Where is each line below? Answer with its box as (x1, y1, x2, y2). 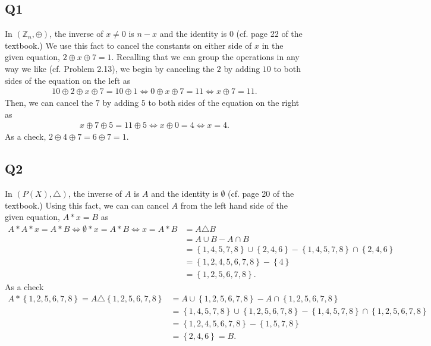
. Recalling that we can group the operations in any (111, 51, 300, 63)
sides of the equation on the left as (5, 74, 131, 86)
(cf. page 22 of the (236, 27, 303, 40)
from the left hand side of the (180, 199, 288, 211)
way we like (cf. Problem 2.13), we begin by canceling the (5, 62, 215, 74)
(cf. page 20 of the (228, 187, 294, 200)
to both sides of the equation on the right (148, 96, 300, 109)
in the (262, 39, 284, 51)
